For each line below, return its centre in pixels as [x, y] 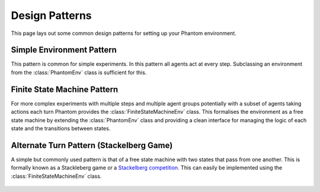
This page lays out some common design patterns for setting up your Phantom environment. [124, 33]
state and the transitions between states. [61, 128]
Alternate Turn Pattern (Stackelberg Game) [92, 145]
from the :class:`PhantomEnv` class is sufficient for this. [79, 72]
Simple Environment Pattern [64, 50]
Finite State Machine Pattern [65, 89]
